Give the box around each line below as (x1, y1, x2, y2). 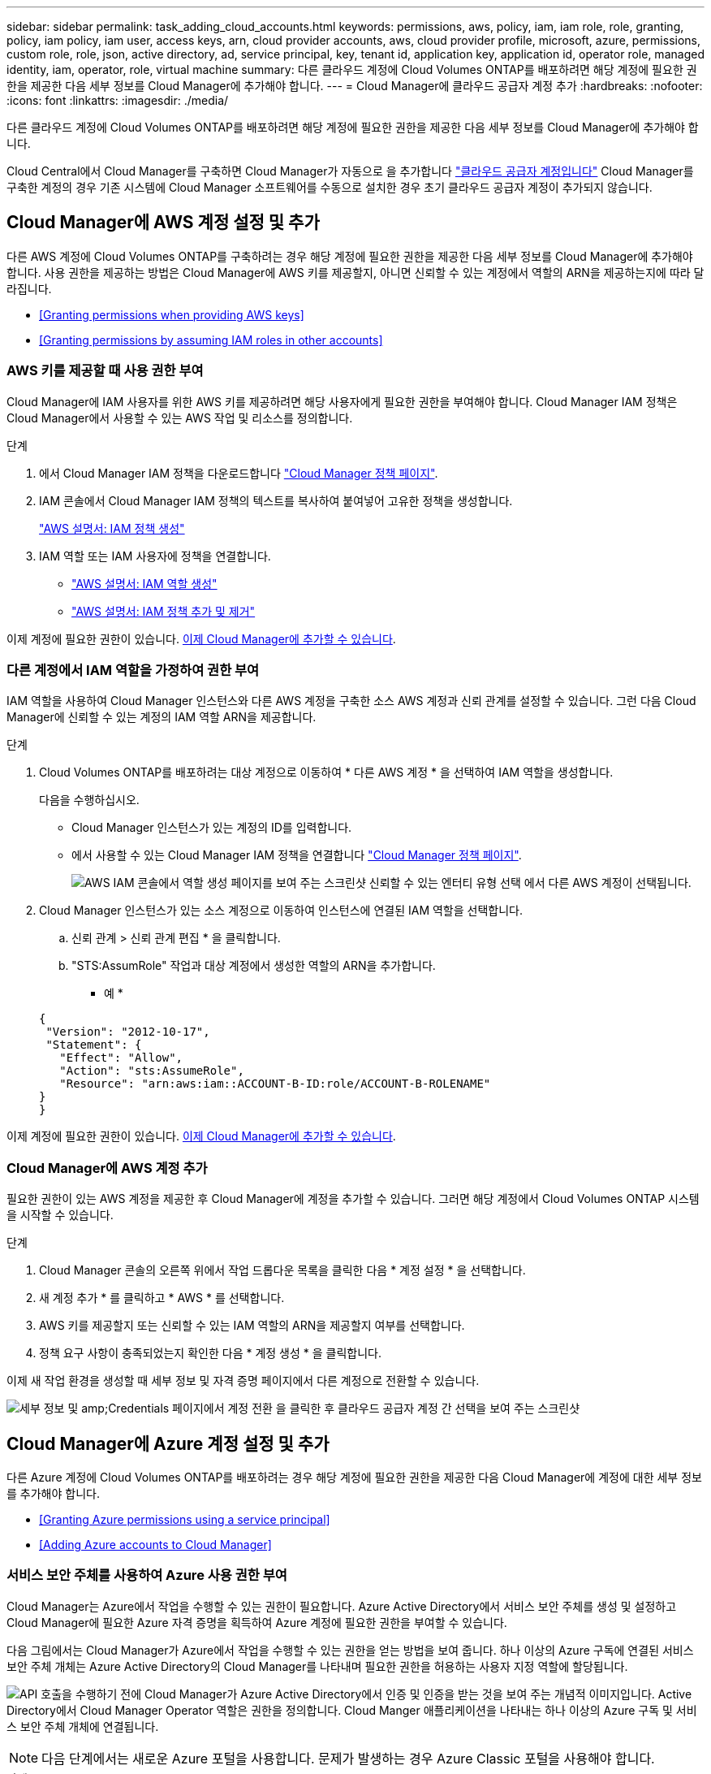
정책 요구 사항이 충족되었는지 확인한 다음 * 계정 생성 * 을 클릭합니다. (39, 1346, 382, 1361)
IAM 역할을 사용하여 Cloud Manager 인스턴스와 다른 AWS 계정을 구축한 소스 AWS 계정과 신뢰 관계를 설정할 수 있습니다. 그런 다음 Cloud (6, 694, 696, 708)
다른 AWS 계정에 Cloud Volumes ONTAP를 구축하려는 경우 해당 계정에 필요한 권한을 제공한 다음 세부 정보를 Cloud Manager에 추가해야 (6, 249, 693, 263)
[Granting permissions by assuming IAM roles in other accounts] (39, 332, 383, 347)
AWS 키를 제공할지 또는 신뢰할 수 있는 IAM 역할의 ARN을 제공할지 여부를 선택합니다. (39, 1318, 465, 1333)
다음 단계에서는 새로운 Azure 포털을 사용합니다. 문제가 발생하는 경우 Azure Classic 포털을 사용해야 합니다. (41, 1750, 655, 1767)
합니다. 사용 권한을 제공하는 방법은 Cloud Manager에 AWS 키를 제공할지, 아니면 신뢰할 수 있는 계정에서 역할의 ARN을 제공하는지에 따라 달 (6, 265, 705, 279)
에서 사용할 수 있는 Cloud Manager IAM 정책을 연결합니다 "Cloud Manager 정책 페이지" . (71, 848, 522, 863)
